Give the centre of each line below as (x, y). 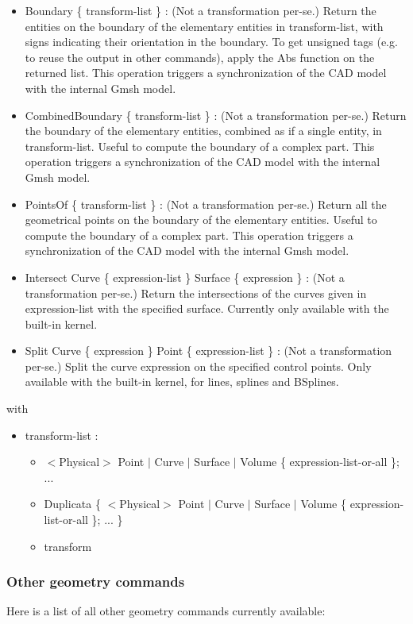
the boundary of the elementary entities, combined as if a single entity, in (203, 131)
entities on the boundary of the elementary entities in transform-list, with (204, 26)
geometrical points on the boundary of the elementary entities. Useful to (201, 220)
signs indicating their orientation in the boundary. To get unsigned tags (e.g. (211, 42)
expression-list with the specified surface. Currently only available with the (207, 308)
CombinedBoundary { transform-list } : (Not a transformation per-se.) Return (216, 115)
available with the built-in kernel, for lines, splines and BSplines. (182, 381)
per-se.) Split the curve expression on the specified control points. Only (198, 366)
